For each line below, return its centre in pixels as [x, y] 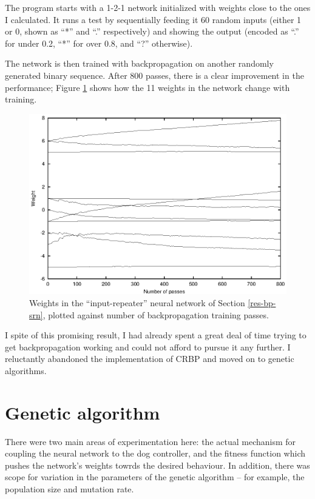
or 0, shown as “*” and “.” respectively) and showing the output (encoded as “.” [152, 31]
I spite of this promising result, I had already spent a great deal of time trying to [156, 335]
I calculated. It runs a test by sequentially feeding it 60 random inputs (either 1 [153, 19]
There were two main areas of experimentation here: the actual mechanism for [151, 441]
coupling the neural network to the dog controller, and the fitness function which [155, 453]
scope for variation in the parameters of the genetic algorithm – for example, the [155, 477]
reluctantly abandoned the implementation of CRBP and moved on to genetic [150, 359]
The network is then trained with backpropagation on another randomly [139, 63]
